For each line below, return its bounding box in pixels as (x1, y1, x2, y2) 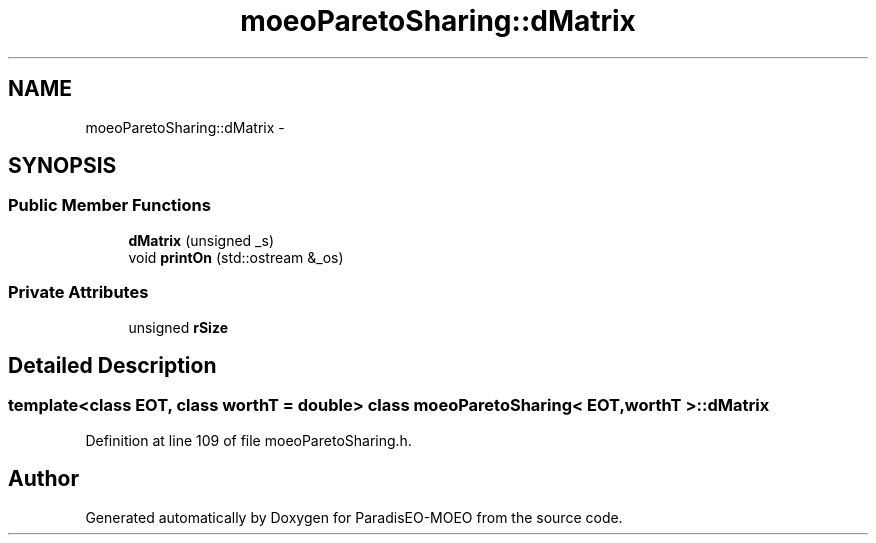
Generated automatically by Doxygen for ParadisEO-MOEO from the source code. (85, 508, 623, 526)
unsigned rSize (128, 318, 228, 336)
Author (8, 466, 79, 492)
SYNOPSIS (8, 153, 117, 179)
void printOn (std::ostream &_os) (128, 248, 344, 266)
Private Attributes (8, 282, 149, 303)
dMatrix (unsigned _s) (128, 231, 274, 249)
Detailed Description (8, 352, 217, 378)
